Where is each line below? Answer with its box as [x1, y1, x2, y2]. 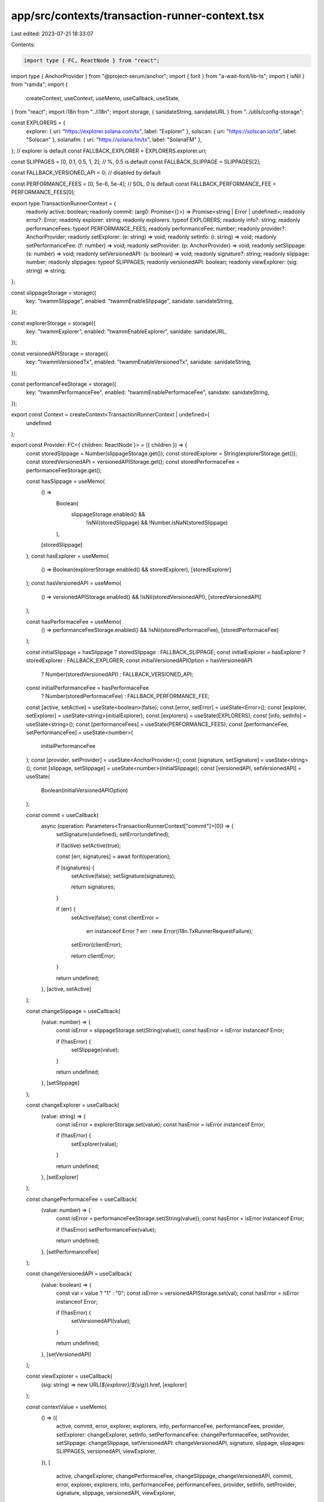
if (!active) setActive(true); [56, 842, 121, 849]
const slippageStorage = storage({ [11, 289, 97, 296]
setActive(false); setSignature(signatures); [71, 872, 176, 880]
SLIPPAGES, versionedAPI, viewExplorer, [56, 1448, 157, 1455]
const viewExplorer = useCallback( [26, 1373, 113, 1380]
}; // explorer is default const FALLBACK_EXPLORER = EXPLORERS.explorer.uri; [11, 147, 207, 154]
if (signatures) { [56, 864, 95, 871]
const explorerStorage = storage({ [11, 319, 96, 327]
